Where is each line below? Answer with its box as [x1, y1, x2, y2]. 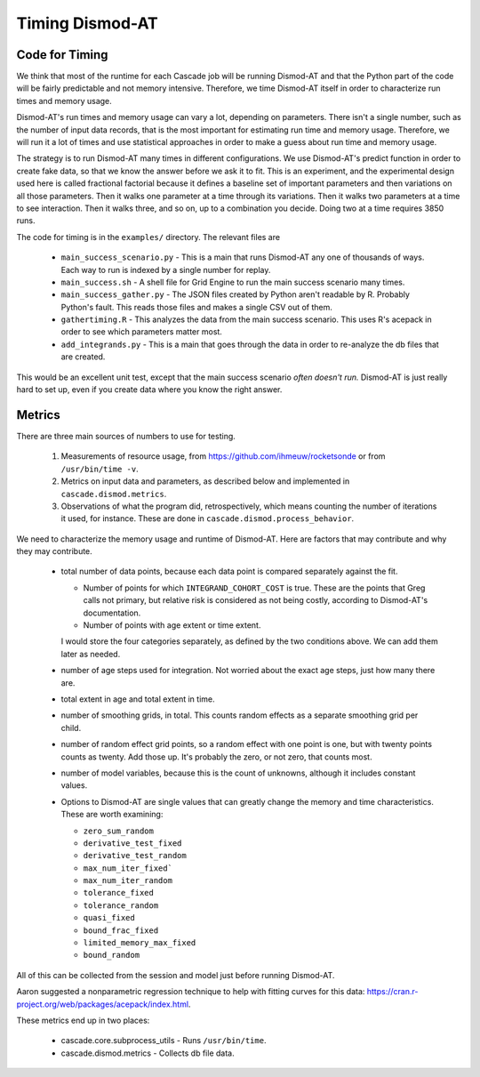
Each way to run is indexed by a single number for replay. [60, 264, 271, 275]
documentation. [83, 607, 141, 618]
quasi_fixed [83, 912, 135, 923]
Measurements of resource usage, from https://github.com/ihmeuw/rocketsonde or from [60, 451, 386, 462]
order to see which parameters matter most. [60, 326, 222, 337]
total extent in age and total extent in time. [60, 694, 215, 704]
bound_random [83, 950, 140, 960]
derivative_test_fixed [83, 838, 182, 848]
